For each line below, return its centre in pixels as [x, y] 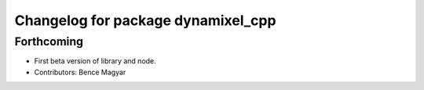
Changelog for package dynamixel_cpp [145, 20]
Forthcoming [49, 41]
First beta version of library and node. [95, 61]
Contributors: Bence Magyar [80, 72]
